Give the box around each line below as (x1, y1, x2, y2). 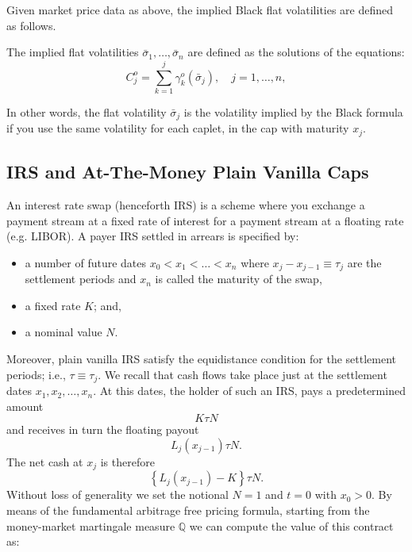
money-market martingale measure (6, 517, 175, 534)
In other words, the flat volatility (6, 103, 167, 120)
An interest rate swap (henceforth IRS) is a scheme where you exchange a (6, 197, 365, 213)
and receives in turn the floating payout (6, 421, 199, 438)
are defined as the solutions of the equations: (187, 44, 405, 60)
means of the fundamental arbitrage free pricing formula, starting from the (6, 501, 370, 518)
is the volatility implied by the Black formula (183, 103, 403, 120)
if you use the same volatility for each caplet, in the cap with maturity (6, 120, 349, 136)
